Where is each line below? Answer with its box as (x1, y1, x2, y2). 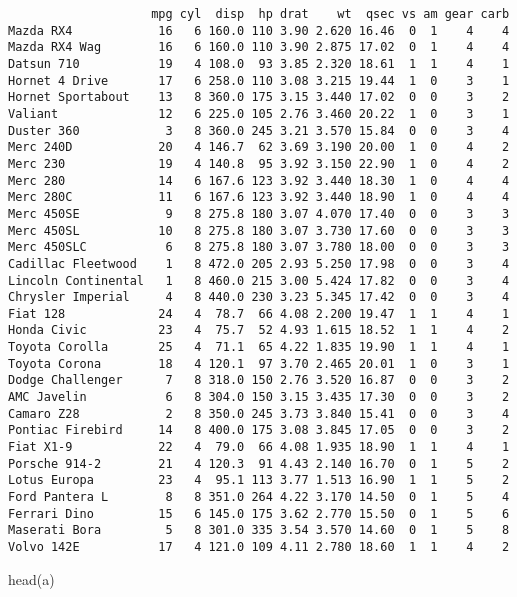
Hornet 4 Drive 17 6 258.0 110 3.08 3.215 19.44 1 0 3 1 (8, 73, 510, 88)
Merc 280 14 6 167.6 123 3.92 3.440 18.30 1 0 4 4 (8, 173, 510, 188)
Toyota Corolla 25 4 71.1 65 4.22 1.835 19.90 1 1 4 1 (8, 340, 510, 355)
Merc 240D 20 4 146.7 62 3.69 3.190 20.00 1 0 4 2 (8, 140, 510, 155)
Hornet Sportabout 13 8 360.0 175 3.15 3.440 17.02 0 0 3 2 (8, 90, 510, 105)
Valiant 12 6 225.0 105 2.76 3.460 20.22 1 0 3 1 (8, 106, 510, 121)
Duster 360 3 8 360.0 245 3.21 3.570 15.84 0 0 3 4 (8, 123, 510, 138)
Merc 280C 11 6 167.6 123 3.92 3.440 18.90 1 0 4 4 (8, 190, 510, 205)
